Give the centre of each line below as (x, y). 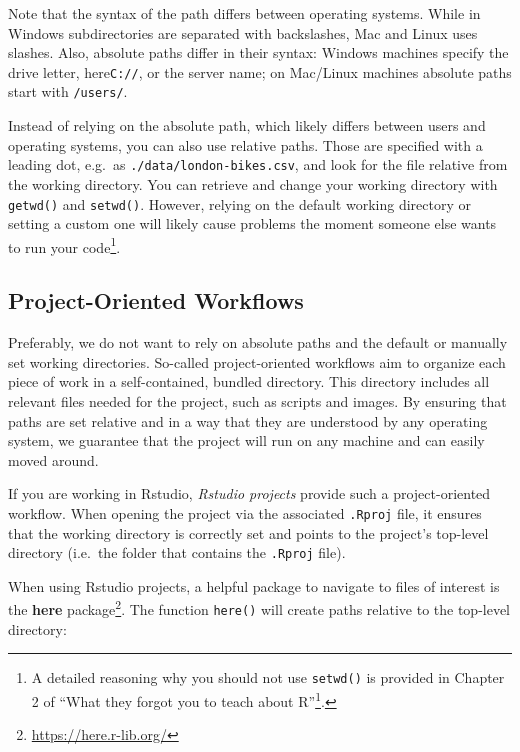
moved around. (53, 459)
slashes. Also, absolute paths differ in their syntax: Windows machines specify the (258, 52)
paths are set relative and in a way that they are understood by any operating (248, 420)
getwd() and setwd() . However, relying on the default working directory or (239, 203)
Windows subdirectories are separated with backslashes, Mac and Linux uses (243, 32)
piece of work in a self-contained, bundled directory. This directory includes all (249, 381)
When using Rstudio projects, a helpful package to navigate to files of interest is (254, 585)
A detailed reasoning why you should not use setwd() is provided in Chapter (268, 677)
